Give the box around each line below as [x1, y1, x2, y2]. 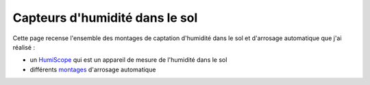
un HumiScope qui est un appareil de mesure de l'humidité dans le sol [29, 56, 227, 64]
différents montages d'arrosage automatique [29, 65, 156, 73]
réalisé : [12, 43, 36, 51]
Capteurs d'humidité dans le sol [12, 10, 198, 25]
